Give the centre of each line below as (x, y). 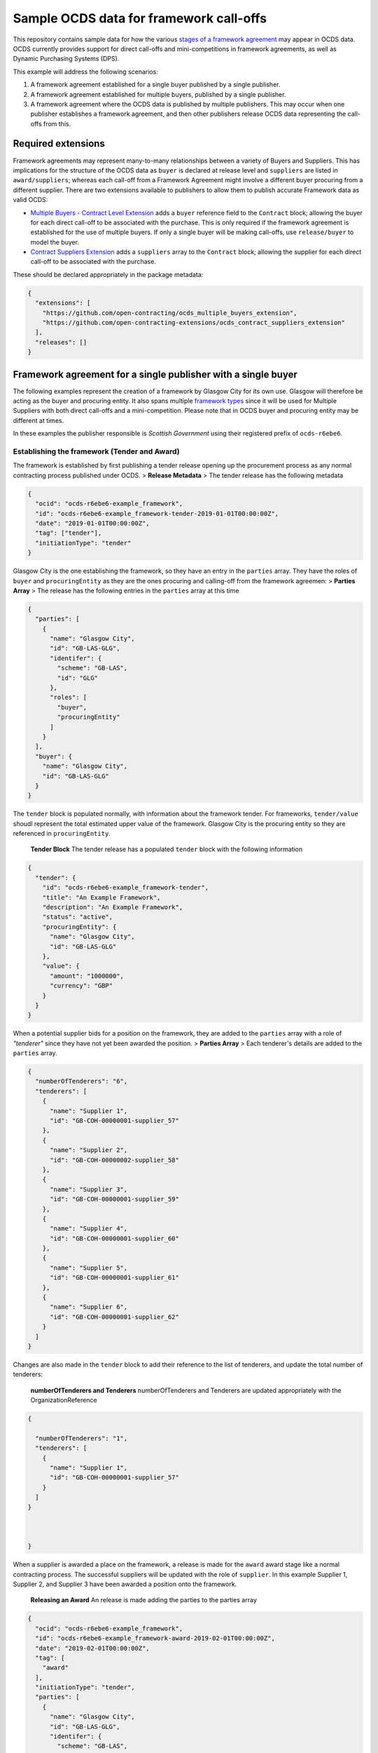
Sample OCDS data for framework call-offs (140, 18)
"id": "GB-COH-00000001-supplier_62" (115, 1317)
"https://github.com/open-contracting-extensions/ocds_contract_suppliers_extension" (194, 323)
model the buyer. (55, 242)
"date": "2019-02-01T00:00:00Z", (92, 1648)
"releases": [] (61, 342)
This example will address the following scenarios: (86, 72)
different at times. (38, 420)
